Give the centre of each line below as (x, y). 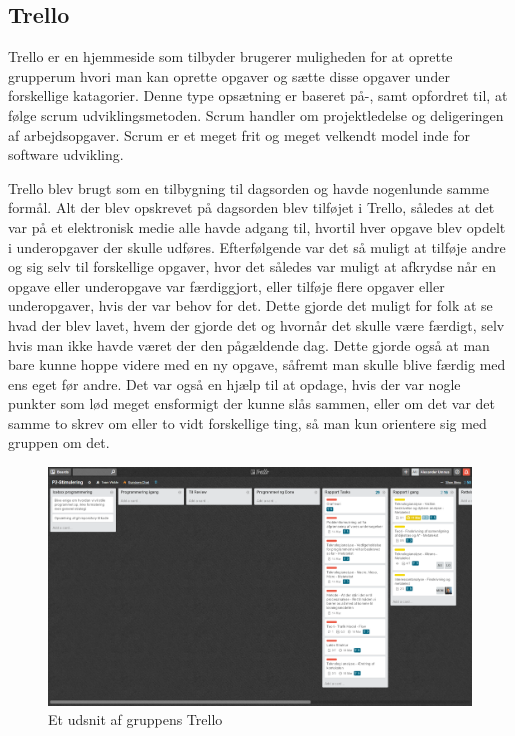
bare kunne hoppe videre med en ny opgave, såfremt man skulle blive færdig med (257, 364)
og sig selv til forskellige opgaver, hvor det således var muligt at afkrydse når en (252, 266)
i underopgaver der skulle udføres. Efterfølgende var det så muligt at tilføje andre (257, 246)
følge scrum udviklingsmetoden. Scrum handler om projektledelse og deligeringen (256, 114)
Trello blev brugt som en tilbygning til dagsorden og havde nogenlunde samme (249, 187)
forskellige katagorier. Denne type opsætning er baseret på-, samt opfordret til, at (258, 95)
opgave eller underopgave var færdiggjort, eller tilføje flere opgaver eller (226, 285)
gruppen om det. (59, 442)
